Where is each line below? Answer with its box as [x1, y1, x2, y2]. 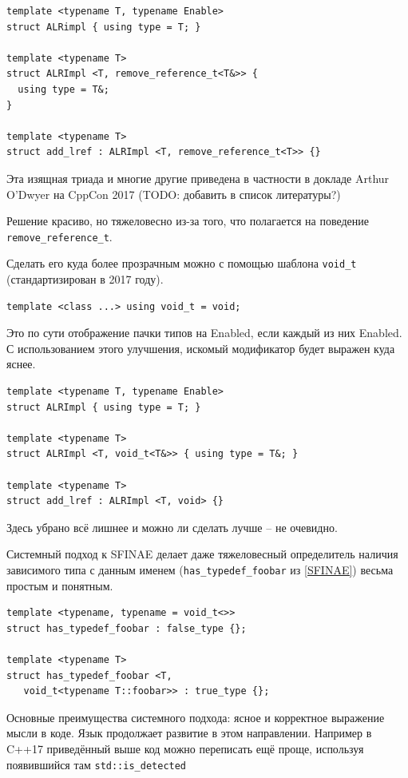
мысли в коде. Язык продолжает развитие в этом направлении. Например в [6, 724, 372, 741]
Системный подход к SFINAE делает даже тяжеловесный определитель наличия [6, 546, 398, 562]
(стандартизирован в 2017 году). [6, 271, 164, 288]
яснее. [6, 355, 36, 372]
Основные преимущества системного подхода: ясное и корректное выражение [6, 709, 385, 725]
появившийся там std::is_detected [6, 756, 187, 772]
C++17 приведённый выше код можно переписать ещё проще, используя [6, 740, 364, 756]
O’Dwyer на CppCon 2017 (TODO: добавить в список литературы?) [6, 185, 341, 202]
